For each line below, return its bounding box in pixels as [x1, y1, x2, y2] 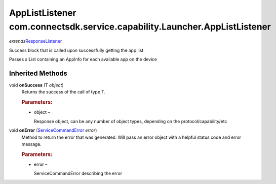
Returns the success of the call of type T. [21, 89, 106, 95]
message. [21, 141, 41, 147]
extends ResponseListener [9, 38, 62, 44]
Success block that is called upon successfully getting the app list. [9, 47, 145, 53]
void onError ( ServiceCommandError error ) [9, 127, 97, 133]
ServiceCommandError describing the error [34, 170, 122, 177]
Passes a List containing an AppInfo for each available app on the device [9, 57, 158, 62]
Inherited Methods [9, 69, 68, 77]
